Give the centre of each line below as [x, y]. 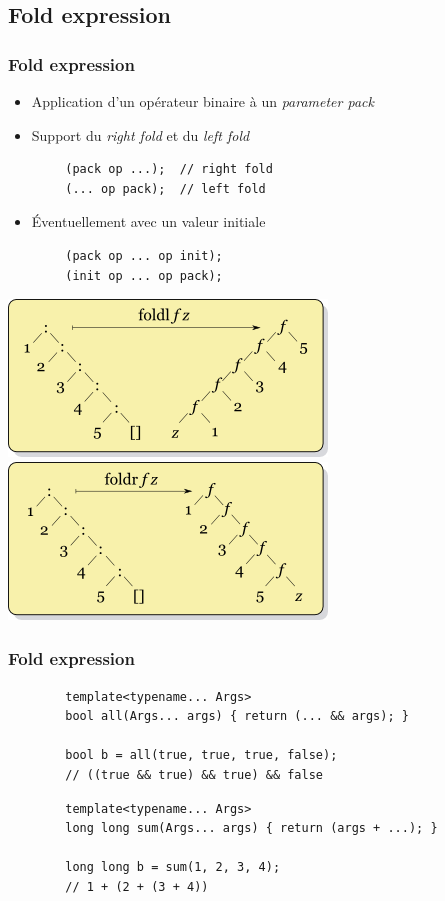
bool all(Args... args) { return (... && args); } [237, 716]
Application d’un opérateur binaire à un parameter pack [202, 101]
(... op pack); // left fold [165, 188]
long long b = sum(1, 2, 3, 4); [173, 867]
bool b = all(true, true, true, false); [201, 755]
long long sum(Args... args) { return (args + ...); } [251, 828]
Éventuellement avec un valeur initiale [148, 221]
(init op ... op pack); [144, 275]
